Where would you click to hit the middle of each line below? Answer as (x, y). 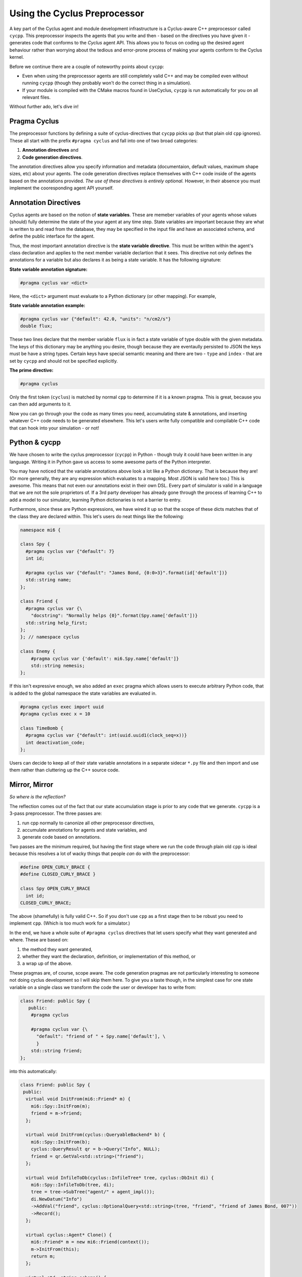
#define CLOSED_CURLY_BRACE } (58, 874)
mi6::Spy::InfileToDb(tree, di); (73, 1185)
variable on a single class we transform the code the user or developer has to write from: (103, 987)
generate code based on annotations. (62, 837)
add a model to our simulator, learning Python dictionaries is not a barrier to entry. (96, 500)
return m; (43, 1256)
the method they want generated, (57, 949)
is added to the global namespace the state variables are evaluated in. (83, 693)
